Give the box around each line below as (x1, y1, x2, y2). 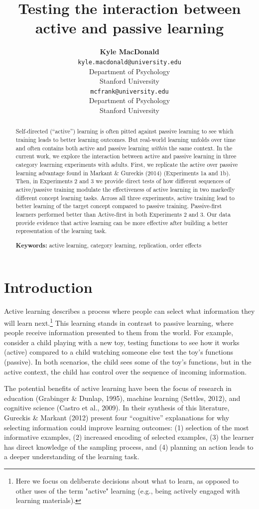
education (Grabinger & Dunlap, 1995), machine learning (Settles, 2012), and (4, 392, 241, 403)
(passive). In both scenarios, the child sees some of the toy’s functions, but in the (4, 357, 252, 367)
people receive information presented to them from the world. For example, (4, 327, 234, 338)
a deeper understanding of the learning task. (4, 451, 139, 462)
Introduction (4, 277, 93, 297)
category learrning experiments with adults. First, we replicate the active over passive (15, 160, 238, 169)
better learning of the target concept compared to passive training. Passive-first (15, 202, 222, 210)
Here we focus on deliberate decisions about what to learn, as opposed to (15, 475, 239, 486)
